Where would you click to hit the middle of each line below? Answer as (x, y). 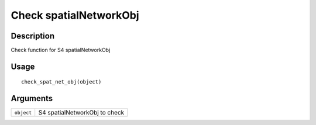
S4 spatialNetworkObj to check (81, 113)
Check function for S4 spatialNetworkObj (61, 50)
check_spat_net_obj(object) (61, 82)
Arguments (32, 98)
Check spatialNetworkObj (75, 15)
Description (33, 36)
